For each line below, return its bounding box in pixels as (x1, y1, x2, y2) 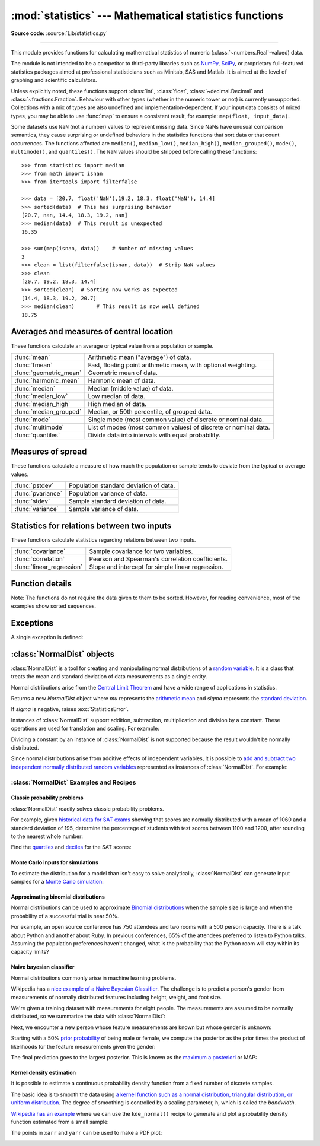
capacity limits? (11, 948, 50, 955)
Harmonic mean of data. (88, 376, 156, 385)
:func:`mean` (14, 353, 50, 361)
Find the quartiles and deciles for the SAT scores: (11, 843, 132, 851)
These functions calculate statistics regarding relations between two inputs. (11, 536, 196, 543)
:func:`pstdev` (14, 481, 54, 490)
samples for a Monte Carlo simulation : (11, 878, 104, 885)
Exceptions (11, 618, 53, 628)
